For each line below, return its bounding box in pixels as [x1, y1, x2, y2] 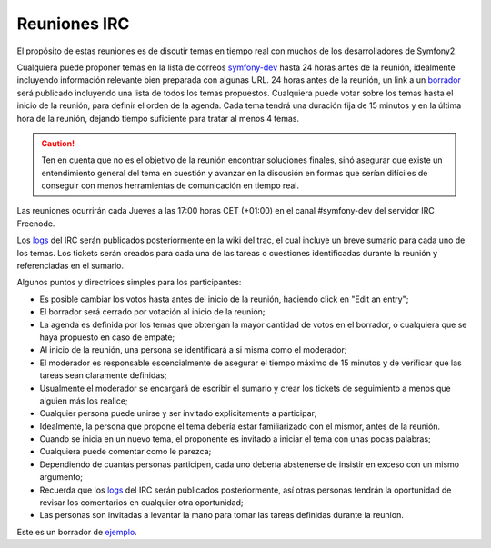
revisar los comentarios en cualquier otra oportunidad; [39, 497, 245, 508]
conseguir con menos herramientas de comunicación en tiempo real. [41, 180, 300, 191]
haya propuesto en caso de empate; [39, 332, 175, 343]
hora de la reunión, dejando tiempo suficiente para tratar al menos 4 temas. [16, 113, 300, 124]
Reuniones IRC [16, 14, 130, 34]
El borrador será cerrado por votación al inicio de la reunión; [39, 306, 266, 317]
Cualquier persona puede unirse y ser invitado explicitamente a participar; [39, 408, 317, 419]
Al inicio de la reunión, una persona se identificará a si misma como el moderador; [39, 344, 347, 355]
